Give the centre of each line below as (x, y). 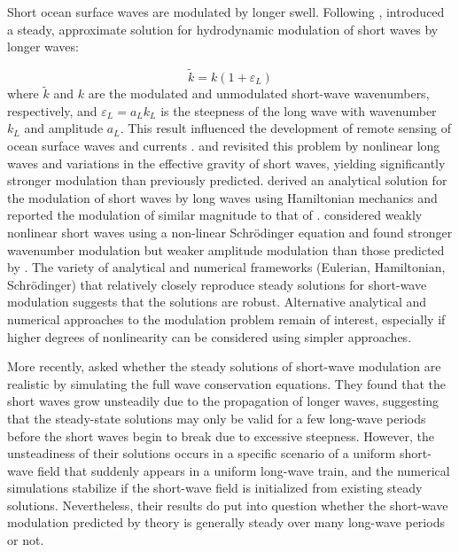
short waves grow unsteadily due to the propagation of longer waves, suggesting (223, 401)
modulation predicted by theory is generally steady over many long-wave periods (226, 522)
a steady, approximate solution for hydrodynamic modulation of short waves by (223, 29)
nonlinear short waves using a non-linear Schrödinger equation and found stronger (230, 232)
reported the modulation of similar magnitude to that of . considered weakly (215, 215)
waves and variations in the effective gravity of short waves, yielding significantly (226, 163)
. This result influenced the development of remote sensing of (285, 128)
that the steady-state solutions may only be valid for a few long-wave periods (217, 418)
